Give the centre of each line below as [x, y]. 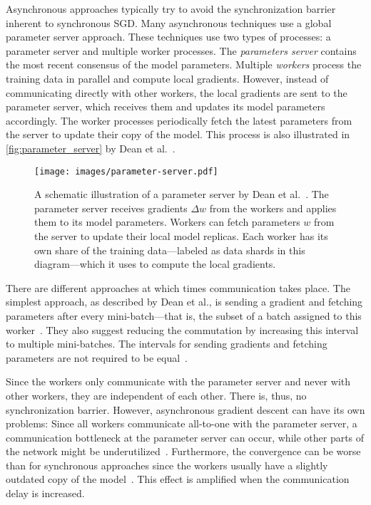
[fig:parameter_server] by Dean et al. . [91, 148]
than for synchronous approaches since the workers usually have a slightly [167, 465]
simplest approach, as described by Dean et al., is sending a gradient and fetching [184, 302]
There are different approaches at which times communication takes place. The [178, 287]
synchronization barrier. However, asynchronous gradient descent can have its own [185, 409]
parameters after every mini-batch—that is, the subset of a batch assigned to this [184, 315]
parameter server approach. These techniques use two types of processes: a [168, 37]
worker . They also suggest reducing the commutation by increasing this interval [182, 329]
